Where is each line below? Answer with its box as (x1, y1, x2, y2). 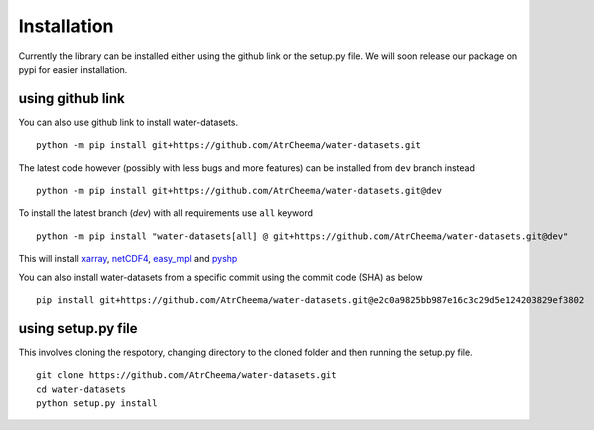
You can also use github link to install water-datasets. (18, 116, 239, 128)
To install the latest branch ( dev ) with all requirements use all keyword (18, 207, 314, 219)
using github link (18, 90, 125, 107)
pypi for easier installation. (18, 63, 128, 75)
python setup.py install (36, 398, 158, 409)
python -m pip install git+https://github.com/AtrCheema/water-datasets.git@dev (36, 185, 443, 197)
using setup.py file (18, 320, 139, 337)
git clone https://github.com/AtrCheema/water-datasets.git (36, 370, 337, 381)
